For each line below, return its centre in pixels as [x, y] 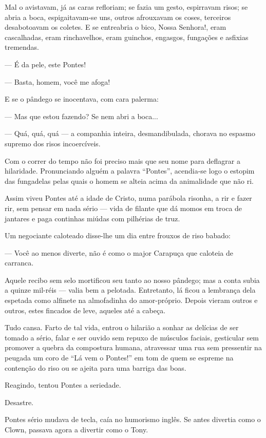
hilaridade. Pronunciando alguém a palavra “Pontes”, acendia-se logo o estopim [130, 171]
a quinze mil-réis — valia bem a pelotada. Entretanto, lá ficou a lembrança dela [130, 290]
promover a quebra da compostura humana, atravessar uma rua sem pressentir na [133, 347]
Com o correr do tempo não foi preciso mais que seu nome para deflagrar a [122, 160]
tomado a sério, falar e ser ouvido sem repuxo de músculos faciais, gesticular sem [132, 337]
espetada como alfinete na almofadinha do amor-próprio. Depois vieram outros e [131, 300]
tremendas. [22, 47]
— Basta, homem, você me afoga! [58, 81]
